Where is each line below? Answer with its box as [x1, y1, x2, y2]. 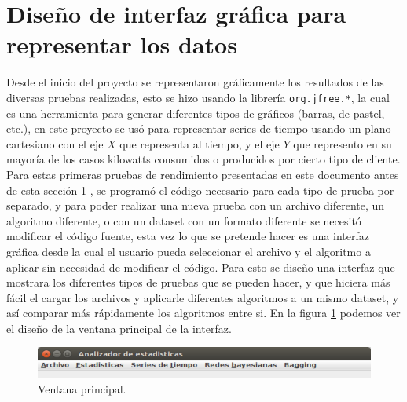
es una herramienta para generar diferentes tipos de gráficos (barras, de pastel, [6, 104, 385, 121]
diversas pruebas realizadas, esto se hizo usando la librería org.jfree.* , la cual [6, 89, 390, 105]
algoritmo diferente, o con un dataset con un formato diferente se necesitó [6, 212, 361, 228]
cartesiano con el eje [6, 135, 104, 152]
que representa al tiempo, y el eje [119, 135, 280, 152]
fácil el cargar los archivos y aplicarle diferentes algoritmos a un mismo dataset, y [6, 289, 399, 305]
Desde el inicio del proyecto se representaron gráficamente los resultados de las [6, 74, 384, 90]
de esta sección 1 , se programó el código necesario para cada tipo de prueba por [6, 181, 394, 198]
